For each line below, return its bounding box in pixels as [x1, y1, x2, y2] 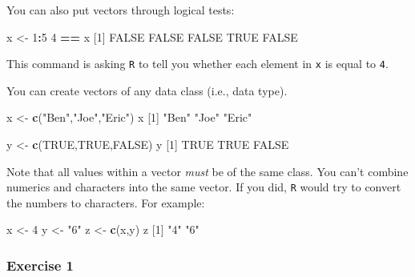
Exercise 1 [6, 255, 74, 275]
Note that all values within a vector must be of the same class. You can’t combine [6, 163, 409, 179]
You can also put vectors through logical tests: [6, 2, 235, 18]
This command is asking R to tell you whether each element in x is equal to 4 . [6, 55, 389, 72]
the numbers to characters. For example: [6, 194, 205, 211]
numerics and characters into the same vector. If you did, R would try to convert [6, 179, 401, 195]
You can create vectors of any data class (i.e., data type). [6, 82, 288, 98]
